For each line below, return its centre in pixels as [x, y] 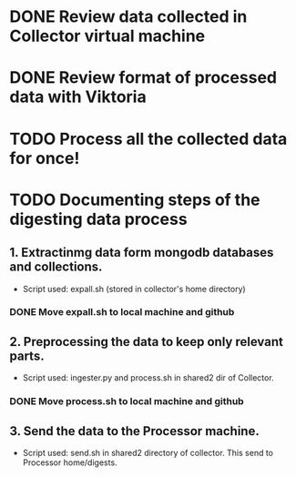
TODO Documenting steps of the [135, 200]
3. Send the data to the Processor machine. [134, 431]
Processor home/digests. [70, 462]
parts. [27, 355]
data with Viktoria [78, 97]
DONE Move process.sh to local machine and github [127, 401]
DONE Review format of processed [143, 78]
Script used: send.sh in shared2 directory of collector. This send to [148, 453]
